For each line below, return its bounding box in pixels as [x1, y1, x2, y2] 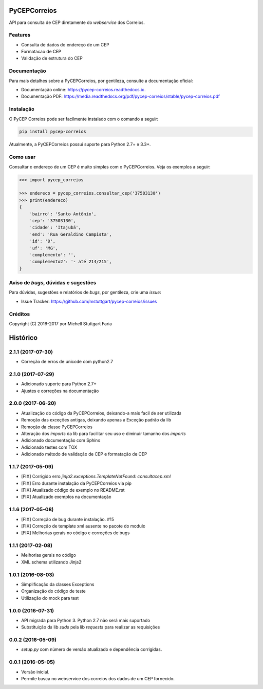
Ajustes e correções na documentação [21, 388, 99, 394]
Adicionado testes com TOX [21, 444, 77, 450]
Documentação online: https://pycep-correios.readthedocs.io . [21, 86, 146, 92]
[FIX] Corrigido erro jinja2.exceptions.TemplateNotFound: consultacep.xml [21, 474, 171, 480]
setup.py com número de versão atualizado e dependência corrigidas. [21, 647, 162, 652]
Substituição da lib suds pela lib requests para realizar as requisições [21, 624, 160, 630]
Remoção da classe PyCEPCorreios [21, 424, 93, 430]
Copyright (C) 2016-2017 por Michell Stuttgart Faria [9, 320, 112, 327]
